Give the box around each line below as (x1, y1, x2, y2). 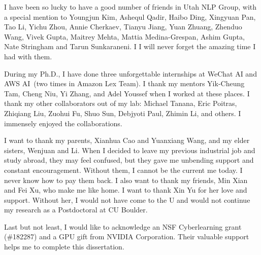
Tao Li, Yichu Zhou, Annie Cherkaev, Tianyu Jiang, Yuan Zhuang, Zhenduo (4, 21, 242, 32)
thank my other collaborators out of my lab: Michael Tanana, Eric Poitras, (4, 98, 237, 108)
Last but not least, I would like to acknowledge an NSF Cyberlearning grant (4, 221, 242, 232)
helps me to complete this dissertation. (4, 241, 124, 252)
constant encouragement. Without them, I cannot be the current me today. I (4, 164, 243, 175)
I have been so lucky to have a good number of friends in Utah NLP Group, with (4, 2, 256, 12)
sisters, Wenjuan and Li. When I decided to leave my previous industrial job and (4, 144, 255, 155)
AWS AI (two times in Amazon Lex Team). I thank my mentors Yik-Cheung (4, 78, 245, 89)
